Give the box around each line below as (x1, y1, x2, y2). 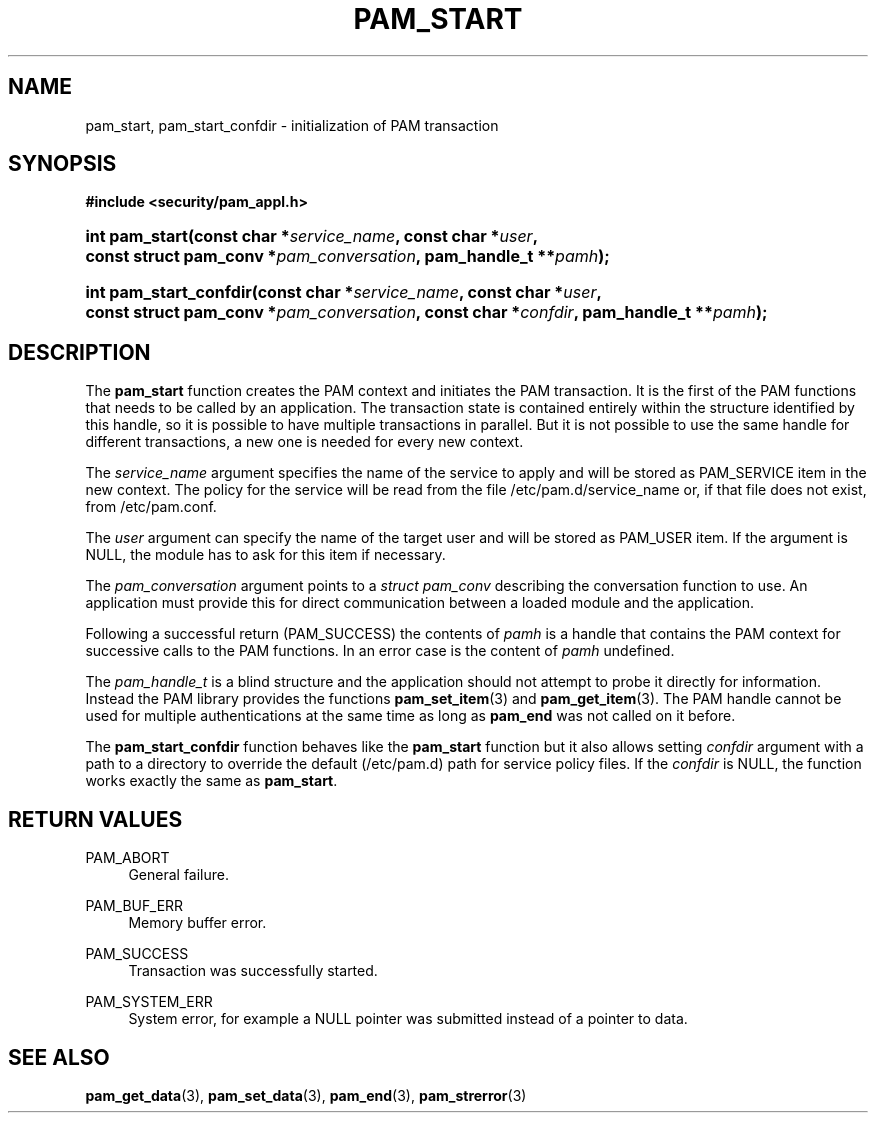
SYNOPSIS (8, 151, 117, 177)
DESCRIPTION (8, 339, 151, 365)
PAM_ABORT (85, 849, 170, 867)
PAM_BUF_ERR (85, 897, 184, 915)
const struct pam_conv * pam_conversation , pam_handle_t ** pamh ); (85, 246, 610, 267)
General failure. (128, 866, 230, 884)
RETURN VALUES (8, 806, 183, 832)
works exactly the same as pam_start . (85, 772, 338, 790)
